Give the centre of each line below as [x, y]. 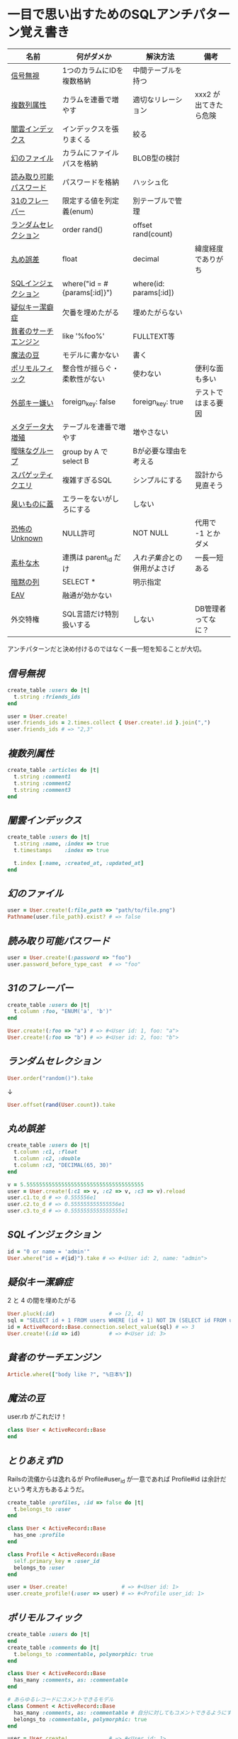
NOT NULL [151, 533]
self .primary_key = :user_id [57, 1561]
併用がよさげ [154, 568]
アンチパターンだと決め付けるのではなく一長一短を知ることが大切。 [106, 649]
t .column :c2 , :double [47, 1159]
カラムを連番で [87, 99]
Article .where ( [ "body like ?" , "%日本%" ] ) [70, 1374]
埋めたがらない [158, 312]
